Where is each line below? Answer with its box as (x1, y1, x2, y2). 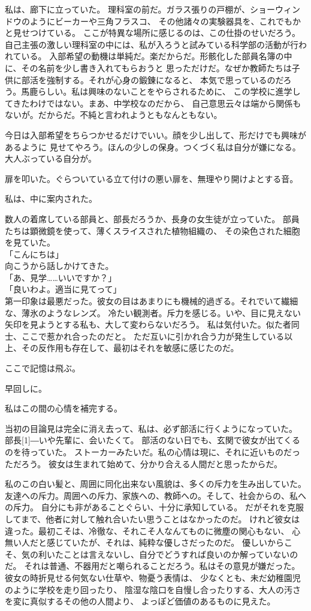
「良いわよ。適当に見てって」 (5, 283, 122, 295)
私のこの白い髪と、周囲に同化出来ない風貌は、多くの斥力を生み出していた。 (5, 477, 307, 490)
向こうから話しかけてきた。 (5, 259, 114, 272)
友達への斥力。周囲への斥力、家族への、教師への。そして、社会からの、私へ (5, 489, 306, 501)
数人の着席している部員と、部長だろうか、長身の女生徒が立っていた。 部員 (5, 212, 300, 225)
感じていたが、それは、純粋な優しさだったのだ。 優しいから (46, 536, 284, 549)
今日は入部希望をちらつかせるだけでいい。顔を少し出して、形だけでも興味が (5, 128, 306, 141)
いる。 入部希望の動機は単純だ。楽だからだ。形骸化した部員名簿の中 (21, 50, 292, 62)
